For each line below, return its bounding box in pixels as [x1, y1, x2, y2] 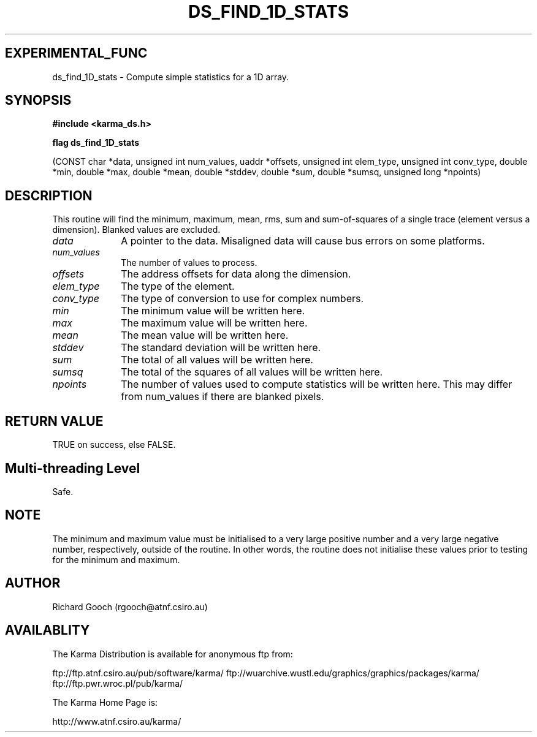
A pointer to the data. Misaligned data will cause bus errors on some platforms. [121, 235, 485, 248]
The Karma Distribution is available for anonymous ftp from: [52, 648, 293, 659]
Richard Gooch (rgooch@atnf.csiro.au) [52, 601, 208, 612]
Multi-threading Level [5, 460, 140, 476]
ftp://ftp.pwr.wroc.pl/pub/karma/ [52, 678, 183, 689]
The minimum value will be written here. [121, 304, 305, 317]
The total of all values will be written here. [121, 353, 313, 366]
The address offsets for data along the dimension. [121, 268, 351, 281]
